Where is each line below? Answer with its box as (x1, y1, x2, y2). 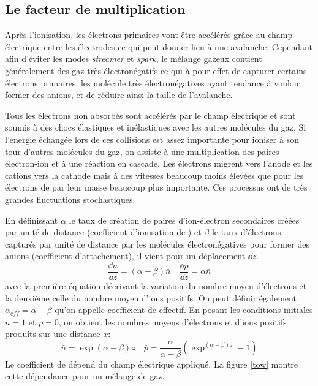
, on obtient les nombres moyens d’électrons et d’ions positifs (58, 315, 287, 328)
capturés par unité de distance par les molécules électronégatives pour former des (5, 237, 309, 250)
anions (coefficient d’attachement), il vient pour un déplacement (5, 249, 246, 262)
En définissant (5, 213, 58, 226)
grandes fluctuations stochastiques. (5, 192, 135, 205)
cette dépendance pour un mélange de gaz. (5, 369, 165, 382)
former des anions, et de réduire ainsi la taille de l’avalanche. (5, 88, 233, 101)
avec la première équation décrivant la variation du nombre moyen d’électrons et (5, 279, 307, 292)
